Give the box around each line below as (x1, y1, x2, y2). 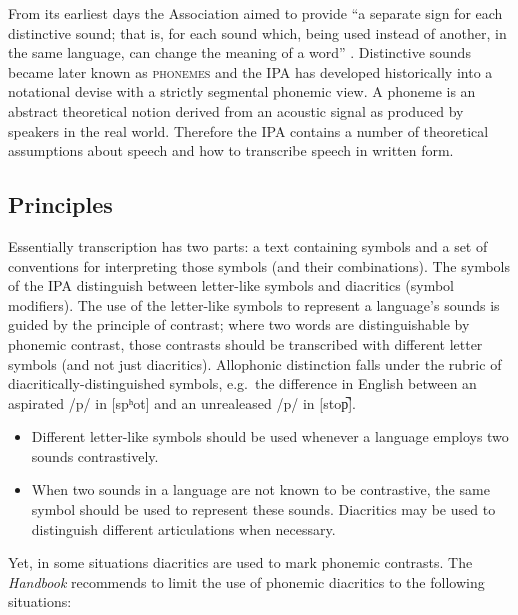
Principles (8, 189, 113, 220)
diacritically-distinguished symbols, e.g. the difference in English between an (8, 373, 477, 394)
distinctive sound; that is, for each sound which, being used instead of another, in (8, 22, 507, 43)
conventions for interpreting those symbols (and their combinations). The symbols (8, 255, 510, 276)
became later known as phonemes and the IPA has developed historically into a (8, 61, 493, 82)
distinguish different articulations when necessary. (31, 518, 336, 539)
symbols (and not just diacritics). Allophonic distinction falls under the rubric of (8, 353, 502, 374)
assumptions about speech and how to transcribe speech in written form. (8, 140, 454, 161)
